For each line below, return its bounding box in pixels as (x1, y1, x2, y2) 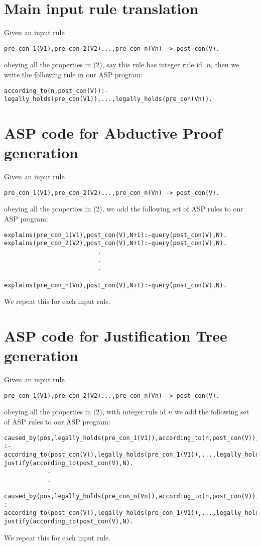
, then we (210, 59, 239, 70)
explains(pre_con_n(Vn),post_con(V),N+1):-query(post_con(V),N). (4, 281, 227, 289)
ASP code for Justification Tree (4, 325, 227, 346)
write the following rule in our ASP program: (4, 69, 143, 79)
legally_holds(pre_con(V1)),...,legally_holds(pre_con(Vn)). (4, 95, 213, 103)
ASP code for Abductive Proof (4, 123, 222, 143)
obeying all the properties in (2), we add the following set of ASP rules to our (4, 203, 243, 214)
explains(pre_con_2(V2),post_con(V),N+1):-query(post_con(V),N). (4, 240, 227, 247)
